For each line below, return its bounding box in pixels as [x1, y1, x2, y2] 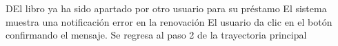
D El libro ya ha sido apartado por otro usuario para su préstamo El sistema [6, 1, 327, 15]
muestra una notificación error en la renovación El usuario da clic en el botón [6, 14, 332, 28]
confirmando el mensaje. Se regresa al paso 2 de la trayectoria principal [6, 28, 307, 42]
